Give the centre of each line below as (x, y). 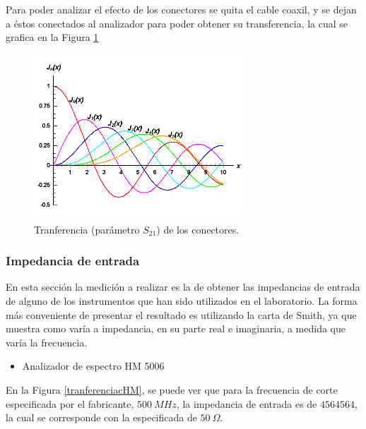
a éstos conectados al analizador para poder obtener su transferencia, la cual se (177, 23)
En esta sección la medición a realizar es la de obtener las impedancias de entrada (183, 287)
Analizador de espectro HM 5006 (93, 366)
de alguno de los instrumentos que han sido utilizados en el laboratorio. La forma (182, 300)
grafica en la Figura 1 (52, 37)
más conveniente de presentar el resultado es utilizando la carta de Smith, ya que (181, 314)
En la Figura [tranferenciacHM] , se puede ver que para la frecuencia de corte (172, 389)
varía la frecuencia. (47, 342)
